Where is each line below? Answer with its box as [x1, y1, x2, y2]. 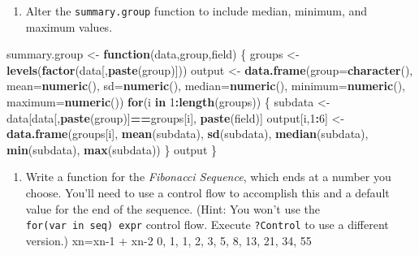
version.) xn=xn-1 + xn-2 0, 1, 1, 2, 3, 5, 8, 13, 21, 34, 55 [25, 231, 312, 249]
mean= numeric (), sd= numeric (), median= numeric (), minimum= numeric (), [6, 77, 405, 94]
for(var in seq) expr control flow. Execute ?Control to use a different [25, 216, 389, 233]
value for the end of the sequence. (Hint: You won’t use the [25, 200, 321, 217]
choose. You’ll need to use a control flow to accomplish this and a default [25, 184, 390, 201]
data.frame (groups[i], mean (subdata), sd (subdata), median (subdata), [6, 125, 369, 142]
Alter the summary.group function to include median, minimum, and [25, 2, 367, 19]
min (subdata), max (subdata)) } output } [6, 140, 218, 158]
